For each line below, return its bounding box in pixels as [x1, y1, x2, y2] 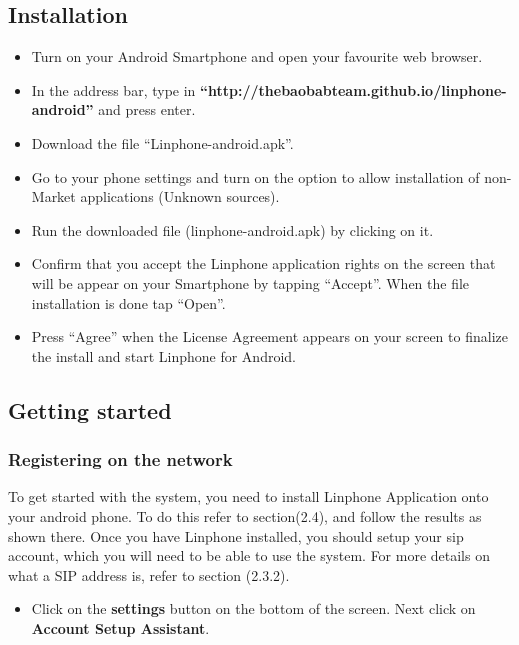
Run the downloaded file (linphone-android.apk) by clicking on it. [31, 219, 434, 240]
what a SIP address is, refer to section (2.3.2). [8, 564, 290, 585]
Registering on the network [8, 447, 233, 472]
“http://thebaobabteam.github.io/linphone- [200, 79, 507, 100]
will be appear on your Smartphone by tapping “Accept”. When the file [31, 272, 470, 293]
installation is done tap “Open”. [31, 292, 226, 313]
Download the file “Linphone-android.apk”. [31, 132, 294, 153]
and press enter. [98, 99, 196, 120]
